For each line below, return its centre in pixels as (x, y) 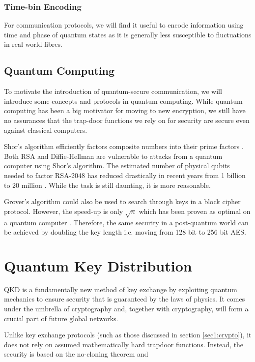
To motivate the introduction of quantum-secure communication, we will (113, 91)
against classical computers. (46, 130)
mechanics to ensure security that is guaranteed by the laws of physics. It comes (125, 299)
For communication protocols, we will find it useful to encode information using (124, 25)
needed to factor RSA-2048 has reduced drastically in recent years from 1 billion (125, 175)
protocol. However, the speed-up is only (64, 211)
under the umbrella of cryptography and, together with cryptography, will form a (126, 308)
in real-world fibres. (33, 44)
